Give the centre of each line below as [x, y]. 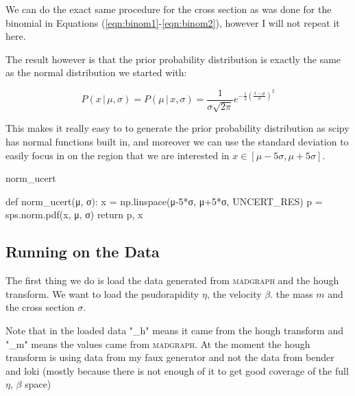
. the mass [292, 293]
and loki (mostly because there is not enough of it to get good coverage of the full [177, 370]
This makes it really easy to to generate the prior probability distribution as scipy [177, 128]
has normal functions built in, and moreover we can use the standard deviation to [177, 142]
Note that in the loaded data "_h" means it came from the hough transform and [174, 330]
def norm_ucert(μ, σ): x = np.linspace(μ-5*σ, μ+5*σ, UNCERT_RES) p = [164, 201]
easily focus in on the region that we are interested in [118, 155]
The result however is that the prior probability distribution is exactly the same [173, 59]
